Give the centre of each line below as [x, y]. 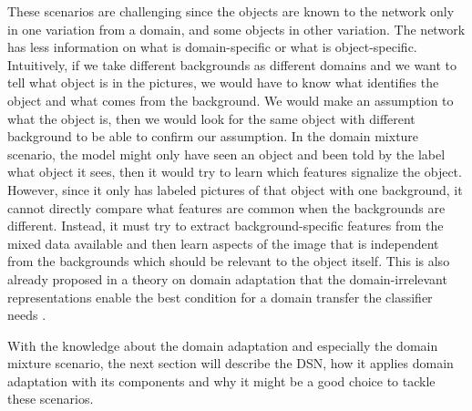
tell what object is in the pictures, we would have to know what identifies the [223, 82]
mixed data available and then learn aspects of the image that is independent [223, 243]
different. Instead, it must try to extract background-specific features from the [226, 226]
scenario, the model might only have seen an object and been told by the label [226, 154]
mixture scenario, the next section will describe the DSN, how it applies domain [231, 363]
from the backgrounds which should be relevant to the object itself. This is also [229, 261]
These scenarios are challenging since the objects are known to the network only [231, 11]
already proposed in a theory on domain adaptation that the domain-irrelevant [227, 278]
